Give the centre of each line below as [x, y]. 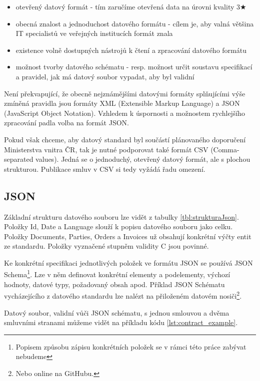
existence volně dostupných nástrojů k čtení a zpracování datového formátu [131, 50]
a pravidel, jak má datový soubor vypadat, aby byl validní [105, 76]
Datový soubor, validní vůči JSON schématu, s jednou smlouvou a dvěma [117, 312]
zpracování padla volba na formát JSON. [66, 123]
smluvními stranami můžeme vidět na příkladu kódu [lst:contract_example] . [121, 322]
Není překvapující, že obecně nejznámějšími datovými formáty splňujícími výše [125, 93]
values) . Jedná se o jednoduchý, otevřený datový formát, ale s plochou [143, 159]
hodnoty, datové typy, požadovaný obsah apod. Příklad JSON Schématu [114, 284]
